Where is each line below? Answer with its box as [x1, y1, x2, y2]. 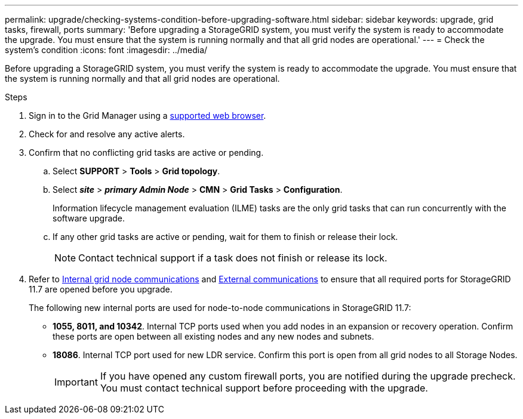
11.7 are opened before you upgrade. [29, 284, 173, 294]
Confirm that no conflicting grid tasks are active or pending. [29, 147, 264, 158]
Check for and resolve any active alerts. [29, 129, 185, 139]
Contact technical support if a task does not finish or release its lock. [78, 252, 387, 264]
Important [54, 376, 98, 388]
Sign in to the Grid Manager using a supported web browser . [29, 110, 266, 121]
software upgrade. [53, 213, 125, 223]
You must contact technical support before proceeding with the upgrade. [100, 382, 428, 394]
